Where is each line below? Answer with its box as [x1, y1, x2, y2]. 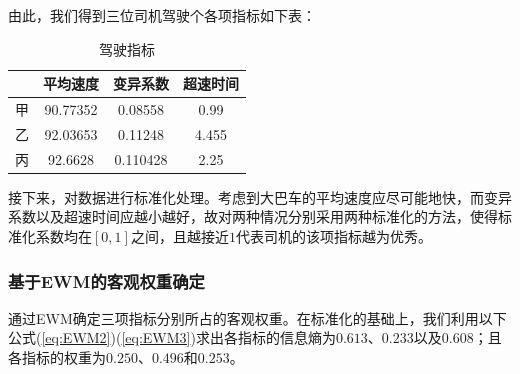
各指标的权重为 [8, 347, 106, 367]
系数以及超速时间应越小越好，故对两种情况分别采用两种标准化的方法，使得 [8, 206, 498, 227]
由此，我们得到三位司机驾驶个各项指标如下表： [8, 5, 316, 25]
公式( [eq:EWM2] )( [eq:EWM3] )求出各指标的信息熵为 [8, 327, 336, 348]
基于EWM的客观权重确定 [8, 268, 205, 293]
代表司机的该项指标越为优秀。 [235, 226, 432, 246]
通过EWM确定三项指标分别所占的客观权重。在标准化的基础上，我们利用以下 [8, 307, 507, 328]
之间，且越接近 [130, 226, 229, 246]
